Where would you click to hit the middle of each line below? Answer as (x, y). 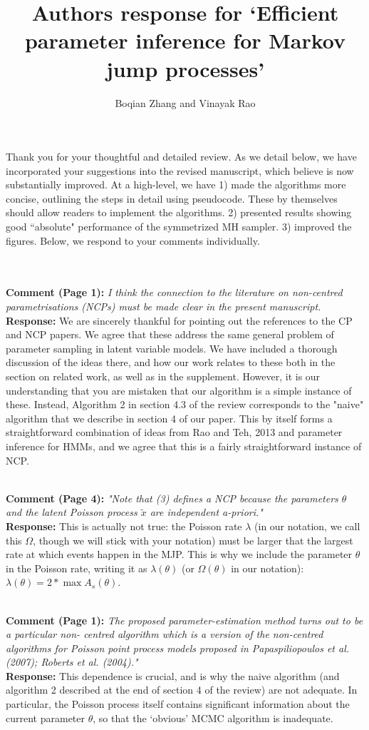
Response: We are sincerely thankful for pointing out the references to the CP (179, 320)
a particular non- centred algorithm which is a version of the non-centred (165, 634)
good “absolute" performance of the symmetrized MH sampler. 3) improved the (179, 227)
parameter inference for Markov (185, 40)
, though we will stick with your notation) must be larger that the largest (193, 540)
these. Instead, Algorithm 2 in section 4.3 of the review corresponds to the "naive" (185, 404)
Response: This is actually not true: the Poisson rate (124, 526)
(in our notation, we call (307, 526)
